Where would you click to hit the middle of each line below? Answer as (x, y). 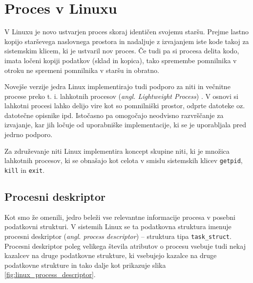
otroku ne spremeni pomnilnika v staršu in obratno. (82, 70)
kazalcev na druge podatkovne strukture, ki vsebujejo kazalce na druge (111, 255)
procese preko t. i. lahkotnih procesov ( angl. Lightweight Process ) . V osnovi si (121, 96)
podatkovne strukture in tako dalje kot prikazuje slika (85, 265)
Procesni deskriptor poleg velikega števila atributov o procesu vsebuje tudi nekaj (125, 246)
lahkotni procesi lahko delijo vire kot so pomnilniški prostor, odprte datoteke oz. (125, 106)
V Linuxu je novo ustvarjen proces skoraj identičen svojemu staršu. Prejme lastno (127, 32)
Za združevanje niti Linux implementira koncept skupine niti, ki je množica (117, 151)
